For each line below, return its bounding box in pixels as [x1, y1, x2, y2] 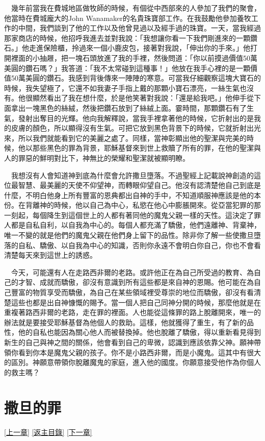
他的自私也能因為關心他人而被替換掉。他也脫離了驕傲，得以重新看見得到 [18, 327, 261, 337]
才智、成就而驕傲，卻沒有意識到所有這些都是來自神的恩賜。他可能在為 [18, 277, 254, 287]
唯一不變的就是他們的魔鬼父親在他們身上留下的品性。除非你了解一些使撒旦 [4, 230, 254, 240]
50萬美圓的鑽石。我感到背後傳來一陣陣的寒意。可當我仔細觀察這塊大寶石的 [11, 72, 261, 83]
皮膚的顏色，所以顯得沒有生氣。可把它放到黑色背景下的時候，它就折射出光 [11, 122, 261, 133]
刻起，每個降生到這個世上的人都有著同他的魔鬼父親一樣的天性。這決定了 [11, 209, 254, 220]
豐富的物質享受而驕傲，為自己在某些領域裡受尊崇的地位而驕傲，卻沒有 [11, 287, 247, 298]
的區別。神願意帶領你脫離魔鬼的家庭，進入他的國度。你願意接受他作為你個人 [4, 357, 261, 367]
